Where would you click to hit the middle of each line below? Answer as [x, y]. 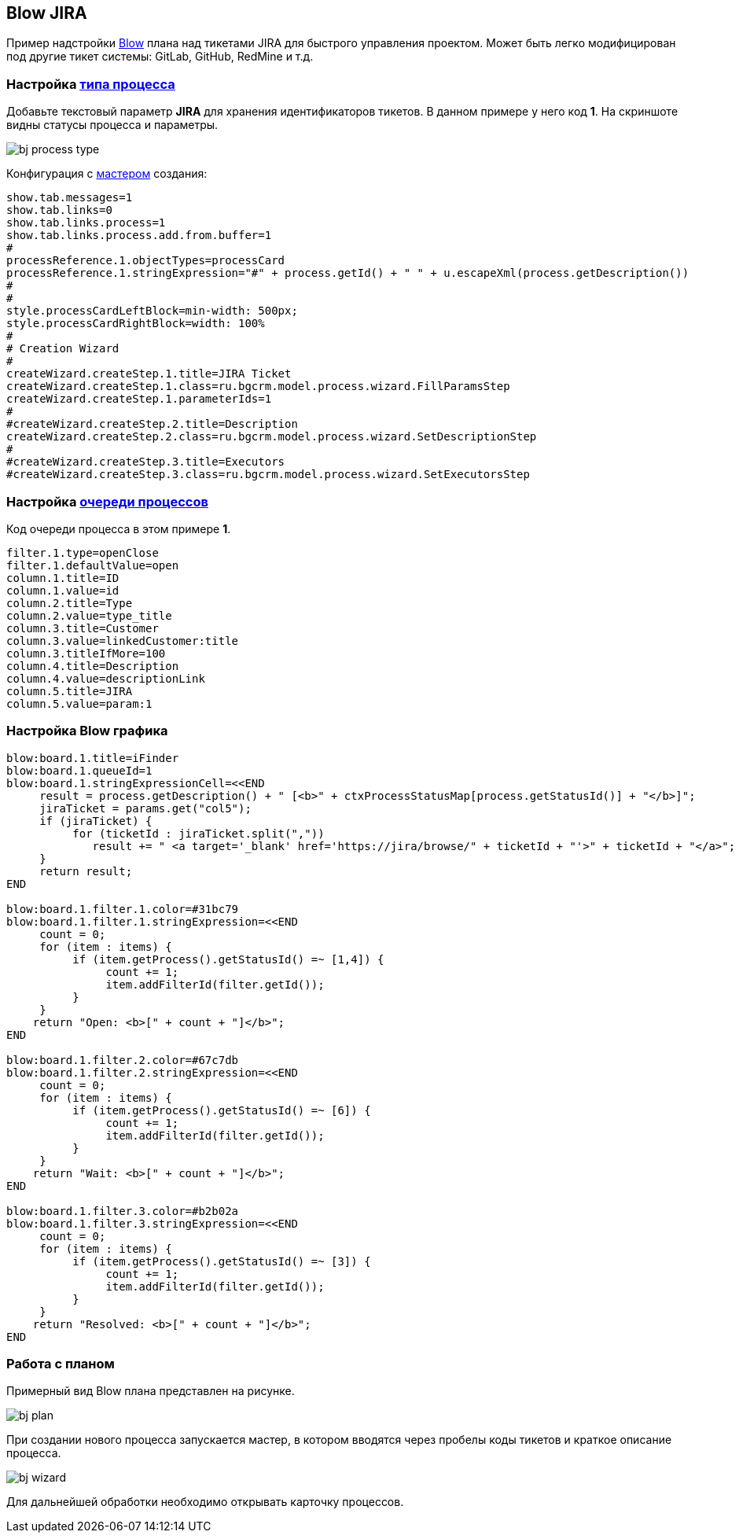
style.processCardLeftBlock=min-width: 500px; [152, 311]
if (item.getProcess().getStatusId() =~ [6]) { [222, 1110]
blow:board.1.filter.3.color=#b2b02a [123, 1211]
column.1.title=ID [63, 578]
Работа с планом [61, 1364]
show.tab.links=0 [59, 210]
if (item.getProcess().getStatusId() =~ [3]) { [222, 1261]
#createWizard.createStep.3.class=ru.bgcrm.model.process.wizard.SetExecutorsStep [268, 475]
